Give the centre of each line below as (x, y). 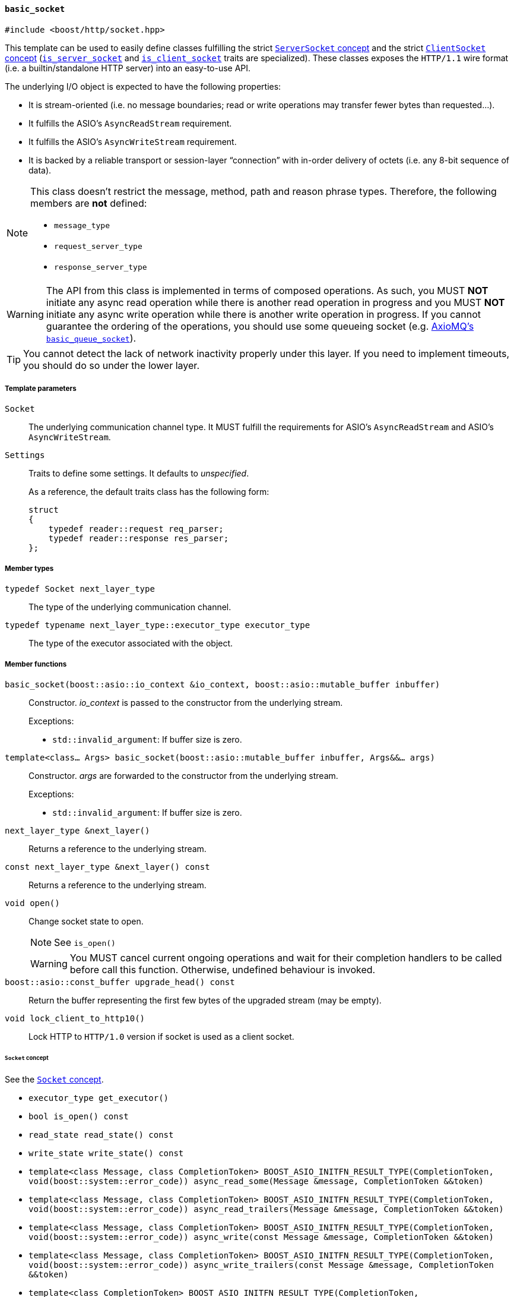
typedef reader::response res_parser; (139, 539)
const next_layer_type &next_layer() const (107, 867)
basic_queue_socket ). (91, 338)
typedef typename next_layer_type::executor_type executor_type (158, 625)
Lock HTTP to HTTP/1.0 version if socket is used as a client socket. (161, 1036)
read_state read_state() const (101, 1135)
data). (40, 170)
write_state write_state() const (106, 1153)
